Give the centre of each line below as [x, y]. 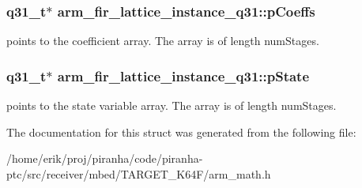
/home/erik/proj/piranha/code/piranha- [105, 158]
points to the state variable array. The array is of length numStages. [172, 105]
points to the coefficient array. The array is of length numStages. [163, 41]
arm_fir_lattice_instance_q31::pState [183, 75]
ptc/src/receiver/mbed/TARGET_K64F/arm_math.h [139, 173]
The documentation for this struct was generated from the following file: [181, 132]
